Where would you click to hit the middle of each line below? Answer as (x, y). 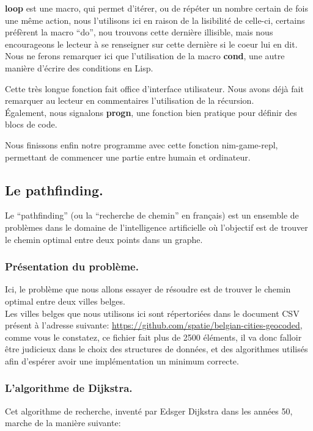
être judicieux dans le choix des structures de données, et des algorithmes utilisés (156, 349)
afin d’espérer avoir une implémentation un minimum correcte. (122, 360)
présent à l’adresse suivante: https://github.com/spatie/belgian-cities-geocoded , (154, 325)
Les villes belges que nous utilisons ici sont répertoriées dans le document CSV (152, 313)
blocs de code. (31, 124)
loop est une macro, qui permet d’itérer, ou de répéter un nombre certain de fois (156, 8)
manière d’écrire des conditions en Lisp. (79, 67)
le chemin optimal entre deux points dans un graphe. (104, 239)
